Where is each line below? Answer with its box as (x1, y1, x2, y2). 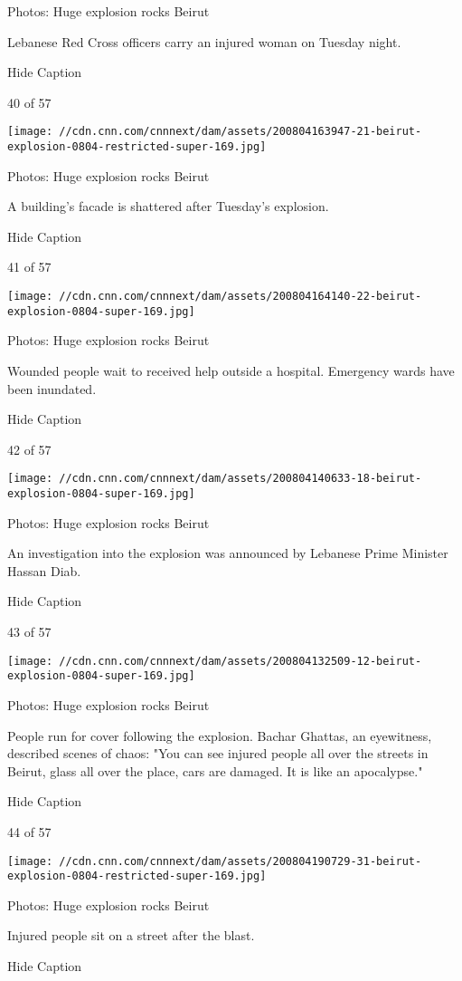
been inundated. (7, 379, 97, 398)
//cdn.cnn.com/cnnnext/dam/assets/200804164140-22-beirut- (59, 290, 422, 303)
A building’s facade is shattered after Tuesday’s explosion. (7, 197, 329, 216)
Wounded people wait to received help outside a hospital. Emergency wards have (7, 361, 455, 380)
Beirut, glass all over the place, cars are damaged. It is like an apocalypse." (7, 761, 423, 780)
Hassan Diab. (7, 561, 81, 580)
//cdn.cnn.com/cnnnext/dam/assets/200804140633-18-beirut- (59, 472, 422, 486)
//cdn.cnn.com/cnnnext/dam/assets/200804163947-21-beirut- (59, 125, 422, 139)
